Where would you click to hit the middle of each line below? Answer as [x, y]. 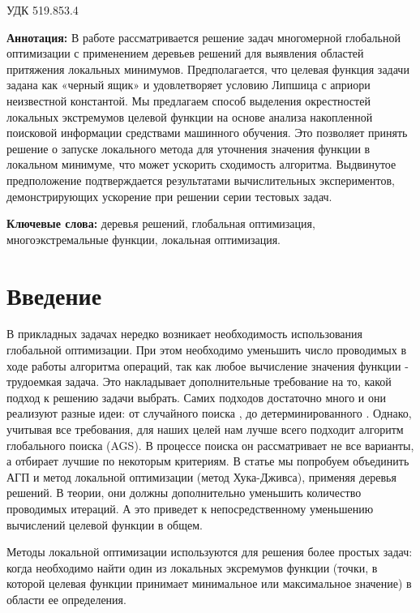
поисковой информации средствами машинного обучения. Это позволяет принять [207, 133]
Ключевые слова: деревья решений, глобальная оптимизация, [161, 223]
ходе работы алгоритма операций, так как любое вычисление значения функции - [208, 365]
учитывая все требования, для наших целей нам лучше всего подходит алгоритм [205, 429]
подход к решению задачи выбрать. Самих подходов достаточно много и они [196, 397]
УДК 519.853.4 [43, 10]
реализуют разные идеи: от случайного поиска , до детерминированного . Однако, [209, 413]
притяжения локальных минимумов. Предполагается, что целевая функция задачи [208, 69]
